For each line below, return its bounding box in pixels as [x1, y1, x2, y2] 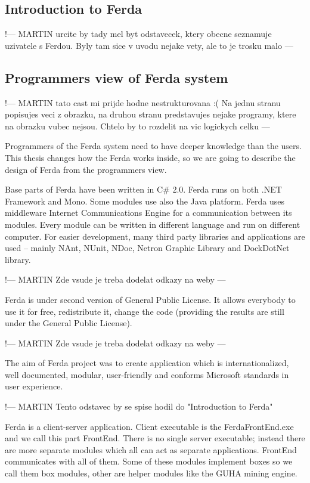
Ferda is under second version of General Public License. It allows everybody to [5, 293, 296, 305]
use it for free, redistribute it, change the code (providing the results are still [5, 305, 284, 317]
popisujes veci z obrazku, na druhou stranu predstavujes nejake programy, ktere [5, 108, 296, 120]
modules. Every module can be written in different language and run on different [5, 218, 300, 230]
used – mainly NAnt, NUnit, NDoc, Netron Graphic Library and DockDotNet [5, 241, 290, 254]
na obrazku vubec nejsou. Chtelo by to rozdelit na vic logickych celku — [5, 119, 270, 132]
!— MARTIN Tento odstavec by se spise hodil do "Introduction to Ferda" [5, 400, 273, 413]
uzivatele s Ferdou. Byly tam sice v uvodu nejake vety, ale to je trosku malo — [5, 39, 293, 51]
